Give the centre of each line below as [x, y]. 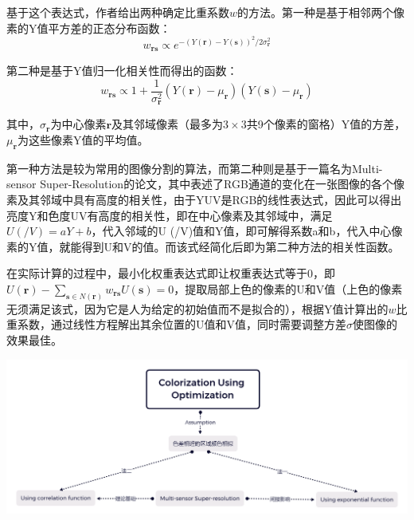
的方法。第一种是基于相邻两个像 [321, 12]
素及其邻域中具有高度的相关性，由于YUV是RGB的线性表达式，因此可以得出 [204, 199]
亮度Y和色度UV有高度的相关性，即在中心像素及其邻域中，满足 [170, 215]
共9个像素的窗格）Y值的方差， [326, 124]
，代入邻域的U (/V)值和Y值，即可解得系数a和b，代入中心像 [247, 231]
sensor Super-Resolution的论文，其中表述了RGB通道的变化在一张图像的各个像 [205, 184]
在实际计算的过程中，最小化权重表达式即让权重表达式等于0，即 [171, 273]
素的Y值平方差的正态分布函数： [89, 28]
